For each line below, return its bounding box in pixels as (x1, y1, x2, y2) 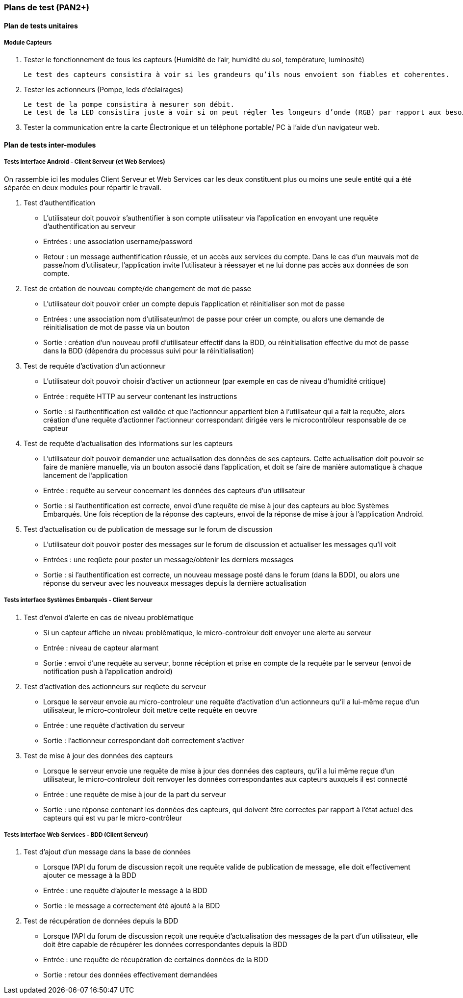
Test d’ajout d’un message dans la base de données (24, 848, 191, 856)
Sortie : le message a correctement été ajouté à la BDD (43, 901, 220, 910)
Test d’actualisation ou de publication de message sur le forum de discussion (24, 524, 273, 533)
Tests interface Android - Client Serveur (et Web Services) (4, 158, 165, 166)
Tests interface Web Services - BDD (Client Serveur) (4, 831, 148, 838)
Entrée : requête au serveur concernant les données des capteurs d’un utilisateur (43, 486, 305, 495)
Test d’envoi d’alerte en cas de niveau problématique (24, 613, 194, 622)
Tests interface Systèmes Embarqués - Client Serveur (4, 597, 153, 604)
